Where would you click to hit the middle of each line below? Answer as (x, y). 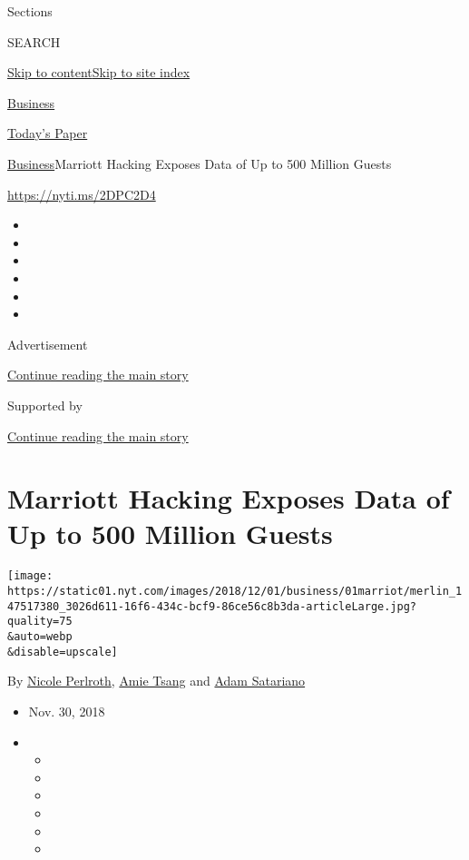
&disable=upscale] (63, 652)
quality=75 (40, 622)
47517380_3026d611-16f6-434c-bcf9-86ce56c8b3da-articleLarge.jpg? (212, 606)
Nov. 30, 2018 (67, 711)
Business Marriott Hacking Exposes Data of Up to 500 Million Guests (200, 163)
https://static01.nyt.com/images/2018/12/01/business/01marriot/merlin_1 (235, 592)
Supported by (45, 405)
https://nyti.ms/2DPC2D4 (82, 194)
